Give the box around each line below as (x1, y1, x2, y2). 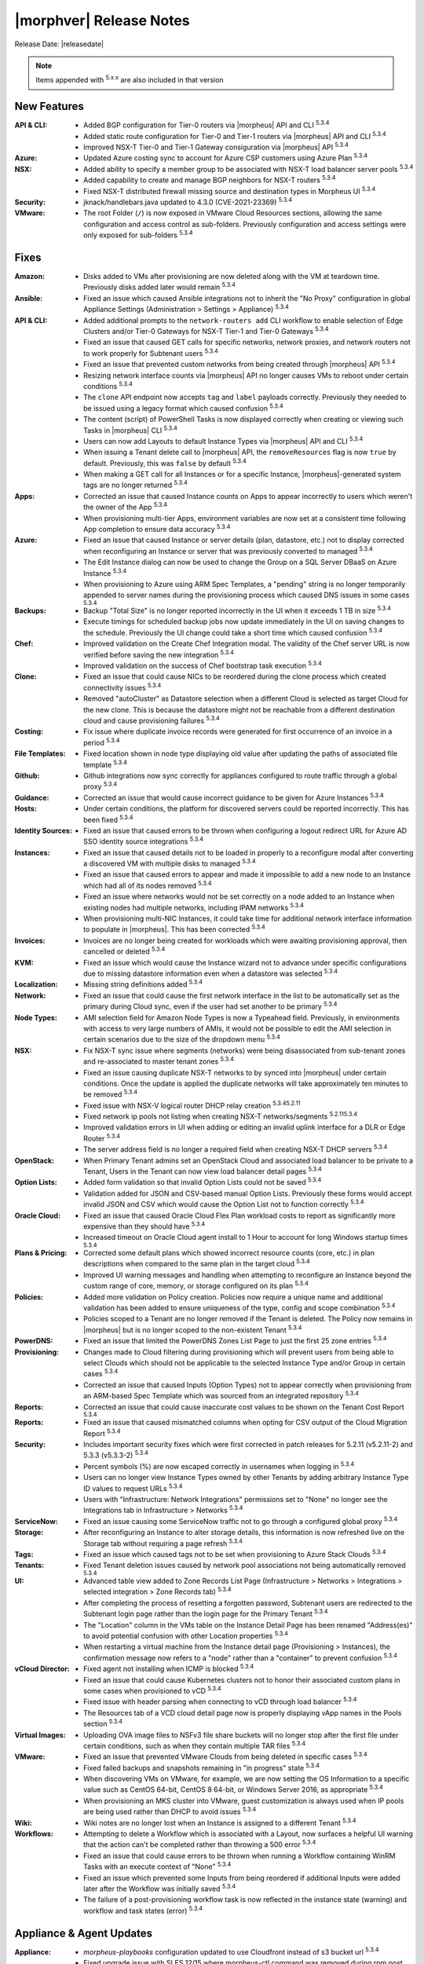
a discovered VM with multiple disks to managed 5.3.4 (83, 857, 256, 868)
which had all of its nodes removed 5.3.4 (83, 880, 212, 890)
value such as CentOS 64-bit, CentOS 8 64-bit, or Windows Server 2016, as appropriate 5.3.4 (83, 1783, 384, 1794)
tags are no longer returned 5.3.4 (83, 479, 188, 490)
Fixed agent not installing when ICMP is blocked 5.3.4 (83, 1662, 254, 1673)
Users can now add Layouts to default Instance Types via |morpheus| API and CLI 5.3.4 (83, 435, 364, 445)
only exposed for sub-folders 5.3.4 (83, 229, 193, 240)
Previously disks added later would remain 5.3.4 (83, 281, 236, 292)
